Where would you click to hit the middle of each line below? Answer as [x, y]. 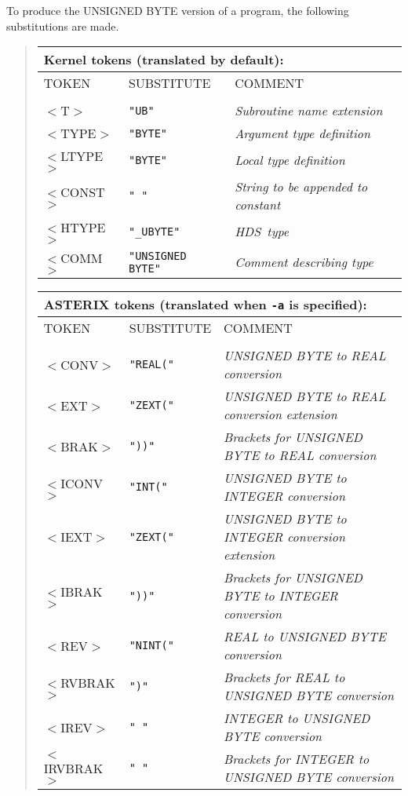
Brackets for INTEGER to [297, 759]
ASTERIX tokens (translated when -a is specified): [205, 305]
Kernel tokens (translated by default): [164, 60]
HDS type [262, 232]
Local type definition [290, 160]
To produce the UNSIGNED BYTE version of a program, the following [178, 10]
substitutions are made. [63, 26]
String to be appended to [301, 187]
